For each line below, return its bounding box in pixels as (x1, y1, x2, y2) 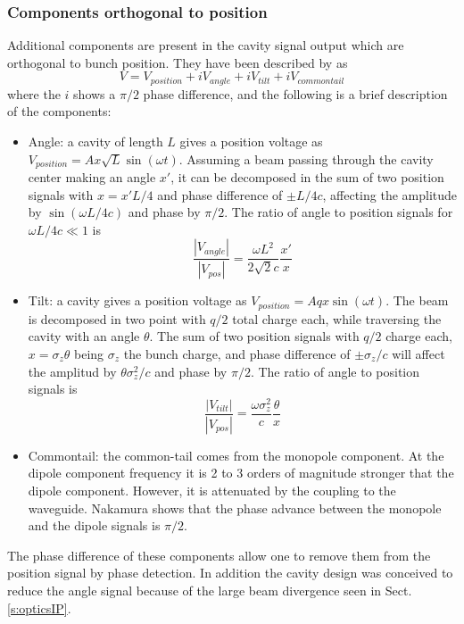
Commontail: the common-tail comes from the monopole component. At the (28, 445, 444, 464)
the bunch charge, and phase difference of (123, 344, 351, 362)
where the (7, 84, 61, 103)
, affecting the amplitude (322, 185, 457, 204)
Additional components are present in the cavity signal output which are (7, 36, 404, 54)
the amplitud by (28, 362, 117, 380)
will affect (392, 344, 445, 362)
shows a (73, 84, 116, 103)
